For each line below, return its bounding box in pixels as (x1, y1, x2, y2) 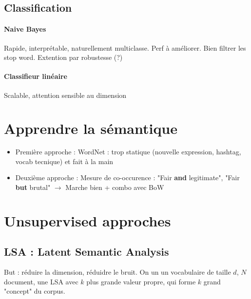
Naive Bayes (4, 24, 46, 34)
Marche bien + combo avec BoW (65, 182, 164, 192)
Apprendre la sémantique (4, 118, 178, 138)
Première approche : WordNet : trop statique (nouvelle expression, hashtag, (15, 147, 241, 157)
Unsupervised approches (4, 210, 171, 230)
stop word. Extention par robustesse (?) (4, 52, 123, 62)
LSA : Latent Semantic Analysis (4, 244, 169, 259)
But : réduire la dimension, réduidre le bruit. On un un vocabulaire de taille (4, 267, 231, 277)
